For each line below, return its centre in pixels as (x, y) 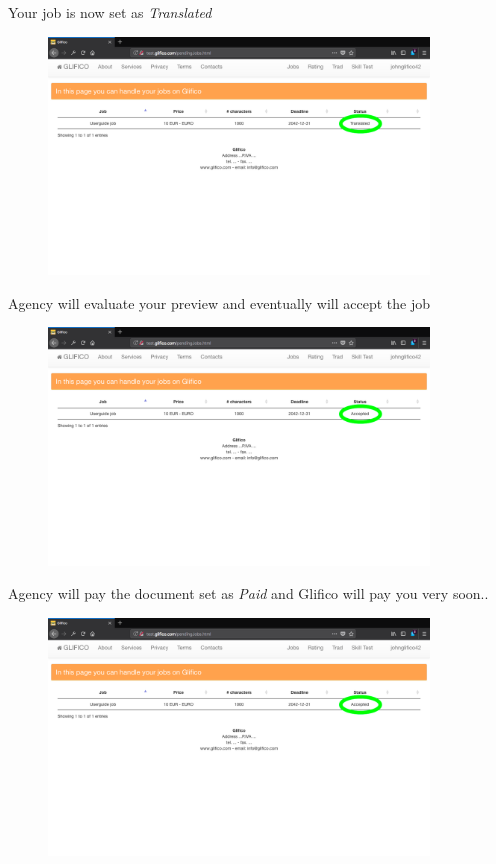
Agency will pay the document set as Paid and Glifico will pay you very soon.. (248, 593)
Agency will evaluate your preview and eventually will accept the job (219, 302)
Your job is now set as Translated (110, 12)
